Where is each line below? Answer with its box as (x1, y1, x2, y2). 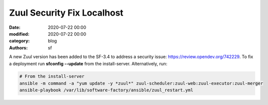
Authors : (9, 44, 28, 51)
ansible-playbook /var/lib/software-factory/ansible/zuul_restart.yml (19, 87, 194, 93)
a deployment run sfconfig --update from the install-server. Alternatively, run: (9, 61, 168, 66)
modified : (9, 31, 30, 37)
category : (9, 38, 30, 44)
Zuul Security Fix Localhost (9, 7, 124, 18)
